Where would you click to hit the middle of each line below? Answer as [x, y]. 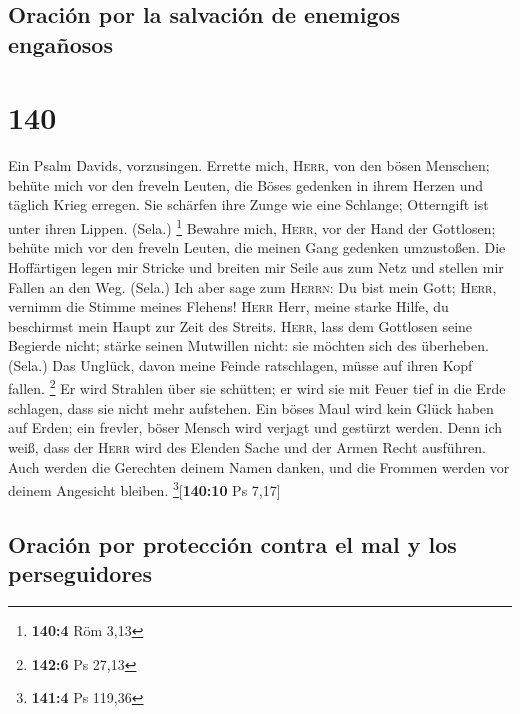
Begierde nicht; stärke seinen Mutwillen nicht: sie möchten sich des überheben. [248, 345]
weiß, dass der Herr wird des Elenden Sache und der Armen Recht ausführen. [247, 446]
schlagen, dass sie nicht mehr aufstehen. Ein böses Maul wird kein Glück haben [251, 407]
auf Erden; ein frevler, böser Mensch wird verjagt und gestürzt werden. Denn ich [255, 427]
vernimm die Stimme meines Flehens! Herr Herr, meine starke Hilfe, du [228, 306]
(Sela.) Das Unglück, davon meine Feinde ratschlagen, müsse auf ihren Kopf [240, 364]
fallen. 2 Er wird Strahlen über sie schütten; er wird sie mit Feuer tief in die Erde [257, 387]
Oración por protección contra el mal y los [232, 543]
